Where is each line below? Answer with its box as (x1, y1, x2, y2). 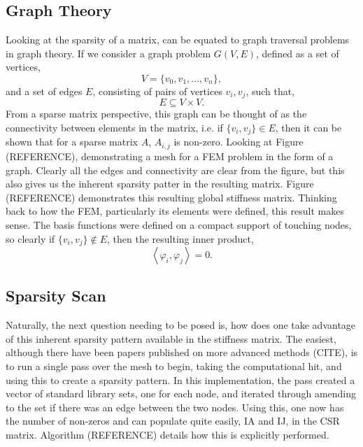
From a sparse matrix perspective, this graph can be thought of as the (6, 106, 307, 121)
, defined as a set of (256, 45, 339, 60)
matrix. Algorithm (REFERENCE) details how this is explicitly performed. (6, 427, 329, 441)
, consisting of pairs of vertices (92, 83, 222, 98)
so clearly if (6, 231, 55, 246)
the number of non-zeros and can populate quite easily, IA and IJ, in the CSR (6, 413, 340, 428)
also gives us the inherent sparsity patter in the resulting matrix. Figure (6, 176, 314, 191)
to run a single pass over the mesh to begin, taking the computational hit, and (6, 358, 342, 373)
